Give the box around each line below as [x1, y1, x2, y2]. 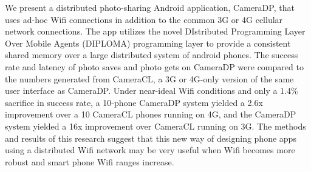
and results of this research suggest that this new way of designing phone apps [5, 131, 296, 144]
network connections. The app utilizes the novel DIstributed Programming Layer [5, 25, 306, 38]
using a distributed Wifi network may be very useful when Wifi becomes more [5, 144, 295, 156]
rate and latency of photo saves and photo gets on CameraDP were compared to [5, 60, 304, 73]
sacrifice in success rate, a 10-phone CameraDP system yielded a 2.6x [5, 96, 263, 108]
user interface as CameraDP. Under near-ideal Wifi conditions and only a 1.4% [5, 84, 298, 97]
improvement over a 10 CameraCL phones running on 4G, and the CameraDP [5, 108, 296, 121]
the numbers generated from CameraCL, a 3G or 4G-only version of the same [5, 72, 294, 85]
